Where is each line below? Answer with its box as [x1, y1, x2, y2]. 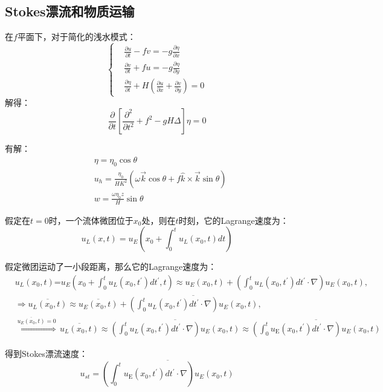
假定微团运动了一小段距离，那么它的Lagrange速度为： [5, 260, 217, 273]
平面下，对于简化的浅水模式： [17, 30, 136, 43]
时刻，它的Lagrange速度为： [178, 214, 289, 226]
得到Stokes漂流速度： [5, 347, 88, 359]
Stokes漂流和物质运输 [5, 2, 135, 21]
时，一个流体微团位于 [48, 214, 134, 226]
